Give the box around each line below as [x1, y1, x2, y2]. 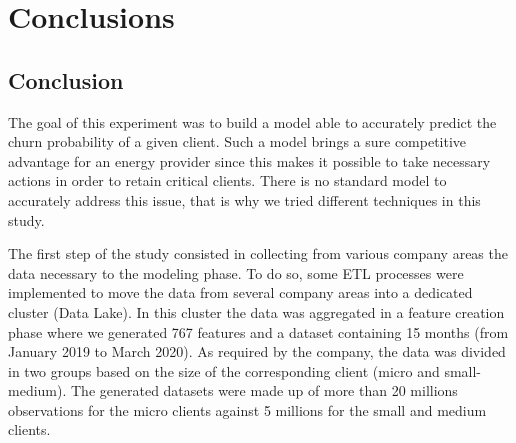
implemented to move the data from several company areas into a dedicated [8, 282, 473, 303]
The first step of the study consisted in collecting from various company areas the [8, 243, 508, 264]
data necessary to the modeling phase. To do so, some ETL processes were [8, 262, 464, 283]
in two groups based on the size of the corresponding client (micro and [8, 360, 440, 381]
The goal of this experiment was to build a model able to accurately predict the [8, 111, 497, 132]
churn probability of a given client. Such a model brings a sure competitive [8, 131, 467, 152]
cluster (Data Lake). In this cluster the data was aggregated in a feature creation [8, 301, 505, 322]
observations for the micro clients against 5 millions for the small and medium [8, 399, 487, 420]
